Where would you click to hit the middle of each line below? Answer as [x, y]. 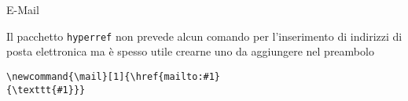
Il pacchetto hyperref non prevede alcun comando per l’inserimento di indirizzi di [204, 36]
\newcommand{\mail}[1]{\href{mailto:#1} [114, 76]
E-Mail [23, 9]
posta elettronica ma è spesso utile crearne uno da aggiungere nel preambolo [190, 51]
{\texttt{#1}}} [46, 90]
